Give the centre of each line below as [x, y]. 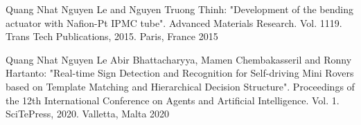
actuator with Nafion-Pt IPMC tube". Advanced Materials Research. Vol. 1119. [174, 22]
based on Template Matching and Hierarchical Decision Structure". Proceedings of [180, 86]
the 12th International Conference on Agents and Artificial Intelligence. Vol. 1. [173, 100]
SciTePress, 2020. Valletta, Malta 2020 [88, 114]
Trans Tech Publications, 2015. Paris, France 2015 [112, 36]
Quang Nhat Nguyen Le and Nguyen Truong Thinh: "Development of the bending [179, 9]
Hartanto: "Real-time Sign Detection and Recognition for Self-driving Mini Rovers [180, 73]
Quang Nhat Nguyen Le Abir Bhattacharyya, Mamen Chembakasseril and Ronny [179, 59]
